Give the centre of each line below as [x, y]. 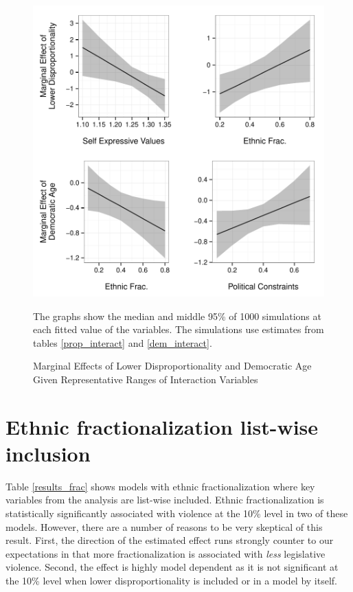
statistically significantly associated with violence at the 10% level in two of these [177, 513]
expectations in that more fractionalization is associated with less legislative [166, 553]
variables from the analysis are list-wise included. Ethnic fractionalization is [165, 500]
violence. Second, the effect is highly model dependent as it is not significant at [172, 567]
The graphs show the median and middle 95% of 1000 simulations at [177, 316]
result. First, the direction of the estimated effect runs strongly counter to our [170, 540]
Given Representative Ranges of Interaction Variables [146, 379]
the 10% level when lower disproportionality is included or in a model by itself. [172, 581]
